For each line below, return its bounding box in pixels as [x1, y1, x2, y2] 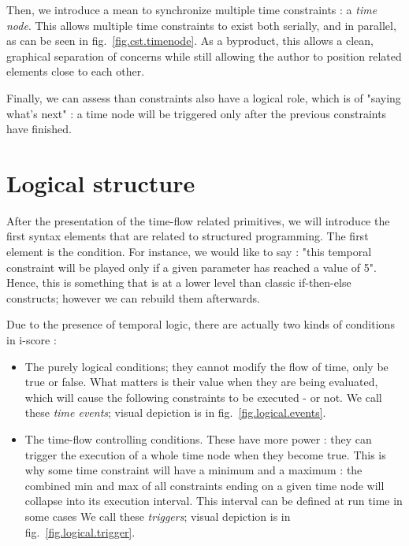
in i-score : [6, 332, 57, 348]
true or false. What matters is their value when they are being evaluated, [24, 373, 378, 390]
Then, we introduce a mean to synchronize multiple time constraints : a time [6, 2, 377, 17]
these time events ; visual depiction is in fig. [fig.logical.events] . [24, 404, 326, 421]
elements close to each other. [6, 63, 145, 80]
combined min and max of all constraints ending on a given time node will [24, 477, 385, 493]
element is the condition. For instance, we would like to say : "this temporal [6, 243, 372, 260]
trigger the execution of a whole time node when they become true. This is [24, 446, 386, 462]
